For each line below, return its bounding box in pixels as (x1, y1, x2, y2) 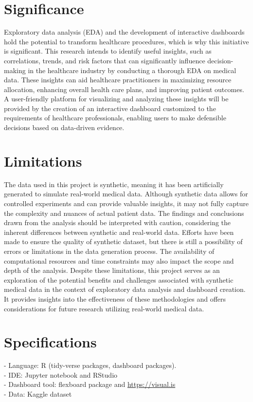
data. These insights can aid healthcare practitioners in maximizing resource (4, 75, 232, 85)
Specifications (4, 332, 97, 352)
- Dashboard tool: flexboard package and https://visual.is (4, 379, 176, 389)
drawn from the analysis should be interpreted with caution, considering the (4, 217, 231, 228)
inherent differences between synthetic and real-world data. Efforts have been (4, 227, 234, 237)
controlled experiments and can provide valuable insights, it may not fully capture (4, 198, 249, 208)
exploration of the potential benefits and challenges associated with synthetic (4, 274, 234, 285)
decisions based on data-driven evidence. (4, 122, 125, 133)
